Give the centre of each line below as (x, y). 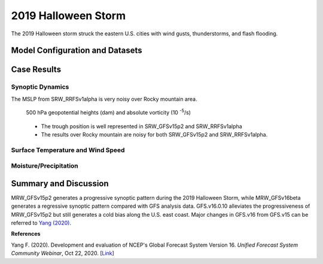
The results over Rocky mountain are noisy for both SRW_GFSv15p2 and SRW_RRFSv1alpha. (154, 134)
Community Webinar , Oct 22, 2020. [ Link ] (63, 253)
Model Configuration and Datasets (77, 51)
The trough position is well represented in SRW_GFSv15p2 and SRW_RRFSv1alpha (141, 126)
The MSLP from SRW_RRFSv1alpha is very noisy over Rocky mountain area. (104, 99)
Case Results (36, 70)
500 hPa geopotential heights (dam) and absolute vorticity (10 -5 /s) (109, 112)
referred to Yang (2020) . (41, 223)
